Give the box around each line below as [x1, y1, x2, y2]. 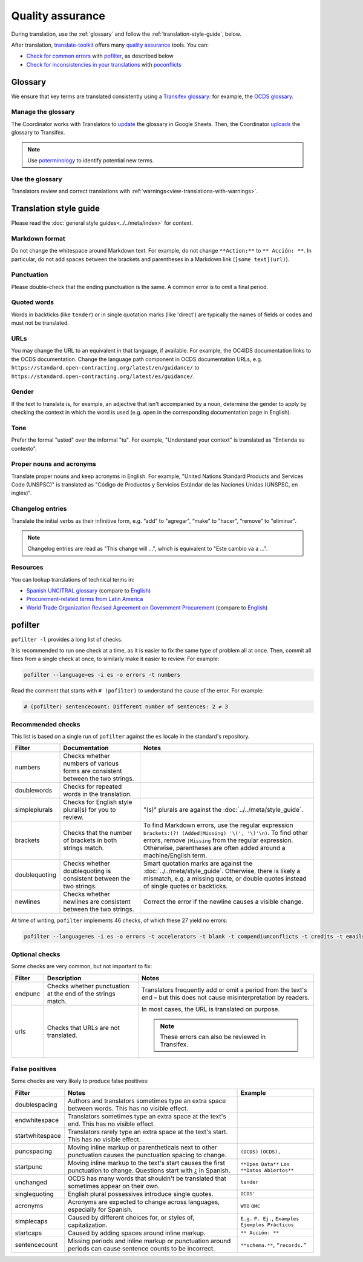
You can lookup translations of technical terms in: [11, 576, 135, 583]
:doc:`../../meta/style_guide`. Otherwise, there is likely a [143, 867, 301, 875]
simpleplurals [15, 806, 53, 814]
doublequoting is [63, 867, 111, 875]
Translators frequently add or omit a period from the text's [141, 985, 307, 994]
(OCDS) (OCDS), [240, 1148, 281, 1155]
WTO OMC [240, 1203, 260, 1209]
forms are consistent [63, 767, 122, 775]
